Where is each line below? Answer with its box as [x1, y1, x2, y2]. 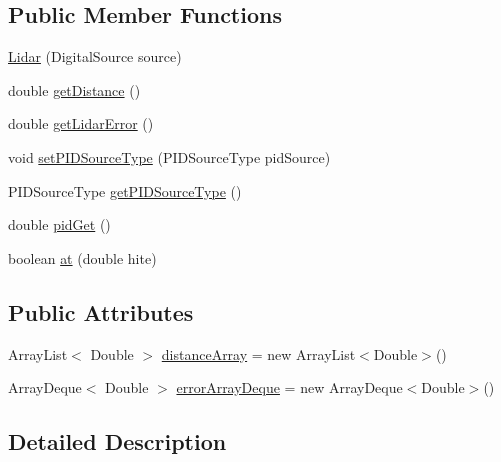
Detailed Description [8, 426, 227, 457]
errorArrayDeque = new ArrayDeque [176, 377, 403, 398]
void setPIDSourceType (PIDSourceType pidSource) [8, 146, 331, 167]
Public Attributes [8, 296, 194, 327]
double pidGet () [8, 214, 111, 235]
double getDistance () [8, 79, 141, 100]
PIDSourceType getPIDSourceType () [8, 180, 242, 201]
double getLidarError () [8, 113, 154, 134]
